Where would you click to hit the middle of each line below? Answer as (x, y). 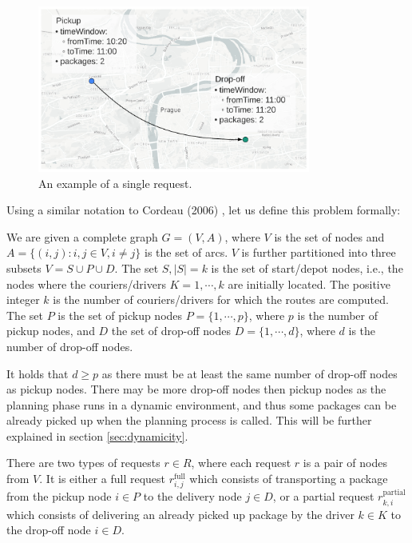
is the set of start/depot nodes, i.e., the (307, 268)
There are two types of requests (83, 463)
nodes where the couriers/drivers (86, 283)
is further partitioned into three (319, 252)
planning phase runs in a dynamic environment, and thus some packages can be (202, 404)
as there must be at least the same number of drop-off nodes (250, 373)
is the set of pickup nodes (120, 315)
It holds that (38, 373)
